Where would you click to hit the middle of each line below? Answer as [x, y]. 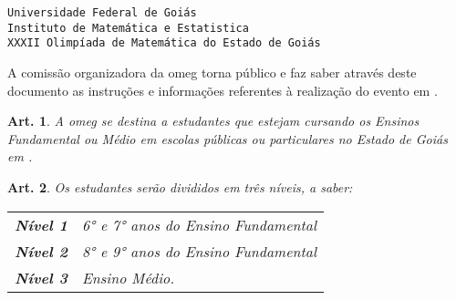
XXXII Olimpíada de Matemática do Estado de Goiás [164, 43]
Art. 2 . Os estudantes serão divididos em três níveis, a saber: [180, 186]
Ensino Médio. [128, 277]
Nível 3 [41, 277]
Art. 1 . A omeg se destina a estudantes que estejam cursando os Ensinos [213, 121]
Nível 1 [41, 224]
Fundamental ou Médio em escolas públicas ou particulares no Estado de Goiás [228, 138]
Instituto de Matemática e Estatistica [128, 28]
